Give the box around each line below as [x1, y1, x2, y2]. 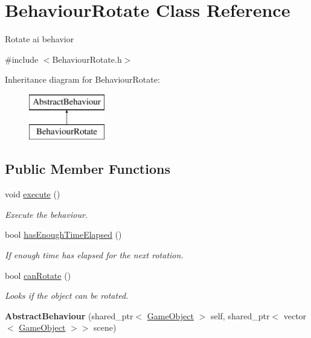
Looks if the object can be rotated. [5, 289, 129, 302]
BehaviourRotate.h [52, 53, 122, 65]
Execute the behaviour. [5, 208, 88, 220]
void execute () [5, 188, 60, 200]
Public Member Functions [5, 159, 170, 178]
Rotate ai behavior [5, 33, 74, 45]
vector [283, 309, 307, 322]
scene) [94, 321, 117, 334]
